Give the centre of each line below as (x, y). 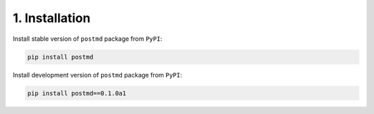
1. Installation (52, 18)
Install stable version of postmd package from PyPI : (88, 39)
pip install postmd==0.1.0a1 (77, 93)
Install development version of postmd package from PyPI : (98, 75)
